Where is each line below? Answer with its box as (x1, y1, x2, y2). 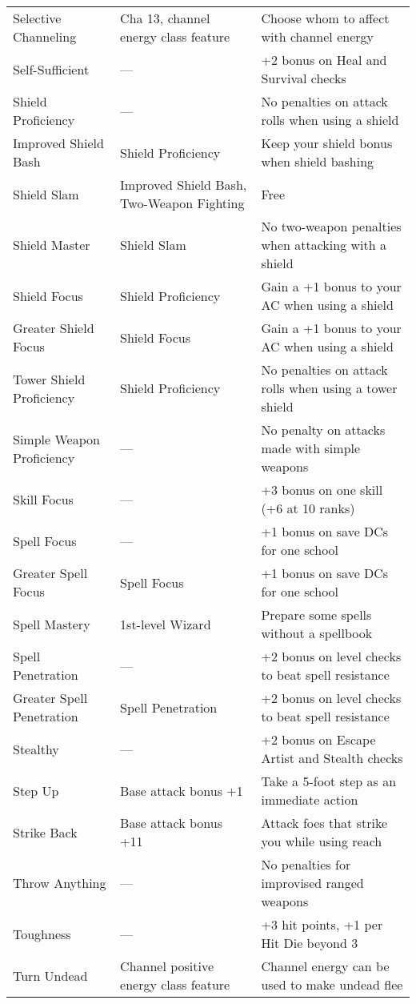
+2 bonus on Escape (261, 730, 376, 749)
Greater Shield (13, 319, 94, 337)
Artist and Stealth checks (261, 749, 403, 767)
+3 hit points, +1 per (261, 915, 383, 934)
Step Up (13, 781, 59, 800)
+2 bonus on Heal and (261, 50, 387, 69)
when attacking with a (261, 235, 386, 254)
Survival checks (261, 69, 346, 87)
